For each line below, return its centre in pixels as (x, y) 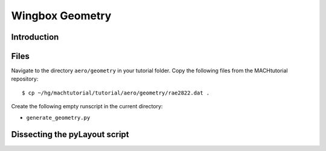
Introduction (35, 37)
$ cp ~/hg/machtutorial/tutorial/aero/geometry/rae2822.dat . (116, 93)
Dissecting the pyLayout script (70, 134)
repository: (25, 79)
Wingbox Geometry (61, 16)
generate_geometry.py (58, 118)
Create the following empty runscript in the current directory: (87, 106)
